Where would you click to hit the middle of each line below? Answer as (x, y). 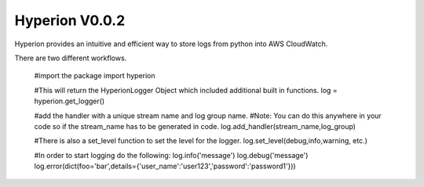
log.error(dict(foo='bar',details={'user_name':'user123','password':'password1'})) (165, 166)
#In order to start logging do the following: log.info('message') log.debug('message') (171, 155)
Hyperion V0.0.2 (70, 20)
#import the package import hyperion (95, 76)
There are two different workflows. (71, 58)
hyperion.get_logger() (69, 101)
